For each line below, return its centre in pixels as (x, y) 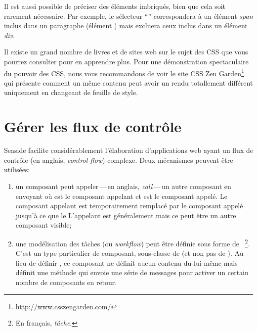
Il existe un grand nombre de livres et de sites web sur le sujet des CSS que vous (126, 52)
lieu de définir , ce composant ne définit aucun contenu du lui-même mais (127, 262)
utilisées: (17, 169)
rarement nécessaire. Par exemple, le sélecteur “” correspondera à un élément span (128, 16)
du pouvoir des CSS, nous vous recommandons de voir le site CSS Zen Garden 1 (124, 72)
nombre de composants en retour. (66, 282)
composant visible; (43, 225)
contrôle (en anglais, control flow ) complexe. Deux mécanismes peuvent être (119, 160)
